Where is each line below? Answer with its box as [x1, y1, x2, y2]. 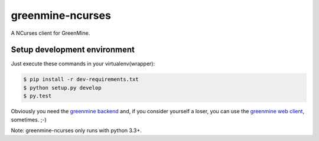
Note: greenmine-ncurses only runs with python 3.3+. [11, 127, 142, 134]
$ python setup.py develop [23, 84, 102, 91]
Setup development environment [11, 45, 135, 55]
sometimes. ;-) [11, 116, 47, 123]
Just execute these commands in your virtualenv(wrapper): [11, 60, 155, 67]
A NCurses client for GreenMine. [11, 29, 90, 37]
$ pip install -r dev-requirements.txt [23, 76, 139, 83]
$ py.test [23, 93, 52, 100]
